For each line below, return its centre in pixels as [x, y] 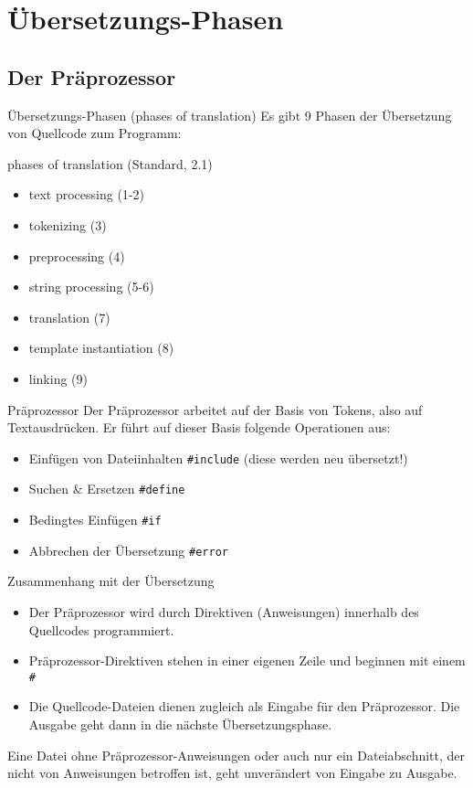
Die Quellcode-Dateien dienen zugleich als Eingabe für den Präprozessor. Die [244, 706]
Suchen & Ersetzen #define [107, 489]
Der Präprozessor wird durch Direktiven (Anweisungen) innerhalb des [224, 611]
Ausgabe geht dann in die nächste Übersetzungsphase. [180, 724]
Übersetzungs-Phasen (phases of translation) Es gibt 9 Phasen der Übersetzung [230, 115]
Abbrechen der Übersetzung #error [128, 550]
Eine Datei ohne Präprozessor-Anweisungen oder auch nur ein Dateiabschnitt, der [236, 755]
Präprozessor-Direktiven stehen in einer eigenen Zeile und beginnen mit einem [247, 660]
